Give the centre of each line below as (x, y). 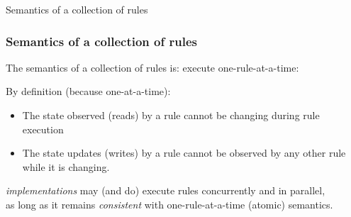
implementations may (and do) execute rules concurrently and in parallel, (166, 190)
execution (43, 129)
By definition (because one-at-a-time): (88, 91)
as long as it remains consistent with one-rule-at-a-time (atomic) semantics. (169, 204)
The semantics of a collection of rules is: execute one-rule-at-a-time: (152, 67)
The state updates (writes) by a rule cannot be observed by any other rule (184, 153)
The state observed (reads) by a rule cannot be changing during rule (171, 115)
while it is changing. (66, 166)
